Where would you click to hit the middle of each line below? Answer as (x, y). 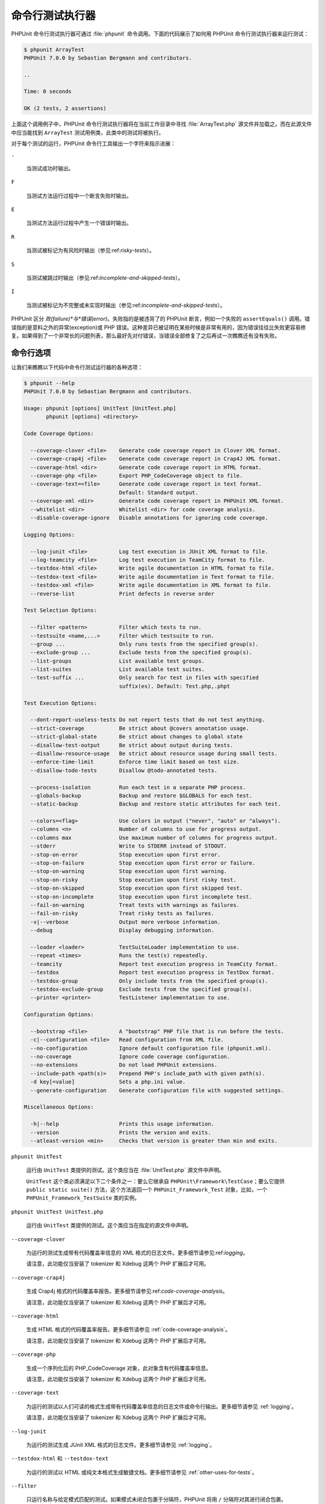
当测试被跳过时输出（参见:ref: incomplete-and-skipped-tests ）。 (105, 277)
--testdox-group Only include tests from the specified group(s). (149, 981)
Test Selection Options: (60, 610)
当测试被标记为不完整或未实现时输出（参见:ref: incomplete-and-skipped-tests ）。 (126, 305)
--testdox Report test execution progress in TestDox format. (153, 972)
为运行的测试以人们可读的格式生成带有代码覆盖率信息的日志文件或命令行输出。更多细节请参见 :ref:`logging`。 (162, 1406)
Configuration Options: (59, 1015)
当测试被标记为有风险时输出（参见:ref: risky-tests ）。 (90, 250)
